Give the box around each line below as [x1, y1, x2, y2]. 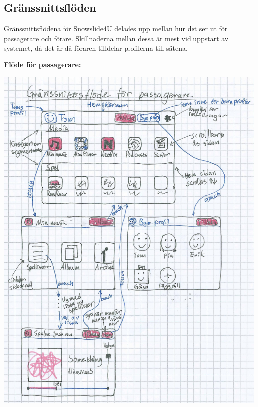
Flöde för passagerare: [4, 59, 81, 69]
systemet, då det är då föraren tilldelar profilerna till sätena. [4, 43, 188, 53]
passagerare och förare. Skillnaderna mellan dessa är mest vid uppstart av [4, 33, 229, 43]
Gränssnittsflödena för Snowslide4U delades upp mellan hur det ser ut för [4, 23, 228, 34]
